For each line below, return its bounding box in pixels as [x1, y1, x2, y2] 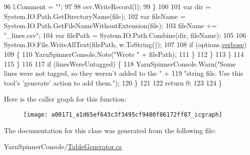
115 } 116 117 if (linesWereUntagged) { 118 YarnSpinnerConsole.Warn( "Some [4, 58, 236, 69]
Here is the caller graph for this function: [4, 94, 127, 104]
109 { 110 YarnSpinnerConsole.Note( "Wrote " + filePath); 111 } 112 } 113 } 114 [4, 49, 244, 59]
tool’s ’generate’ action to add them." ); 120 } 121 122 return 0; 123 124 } [4, 77, 222, 87]
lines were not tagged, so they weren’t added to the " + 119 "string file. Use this [4, 68, 243, 78]
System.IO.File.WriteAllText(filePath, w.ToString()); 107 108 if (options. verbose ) [4, 39, 247, 50]
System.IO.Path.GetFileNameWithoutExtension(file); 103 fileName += [4, 20, 217, 31]
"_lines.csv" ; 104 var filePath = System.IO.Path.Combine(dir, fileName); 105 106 [4, 30, 246, 40]
